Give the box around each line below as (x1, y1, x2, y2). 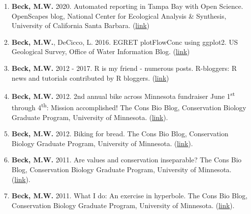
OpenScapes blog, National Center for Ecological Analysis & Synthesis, (11, 10, 226, 21)
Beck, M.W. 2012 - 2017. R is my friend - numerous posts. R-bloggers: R (11, 62, 237, 73)
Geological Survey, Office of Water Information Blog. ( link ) (11, 46, 190, 57)
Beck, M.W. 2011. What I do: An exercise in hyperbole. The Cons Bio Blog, (11, 190, 248, 201)
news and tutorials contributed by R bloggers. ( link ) (11, 72, 169, 83)
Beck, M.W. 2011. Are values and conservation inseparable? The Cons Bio (11, 154, 242, 165)
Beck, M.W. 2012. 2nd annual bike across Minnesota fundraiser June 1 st (11, 90, 235, 101)
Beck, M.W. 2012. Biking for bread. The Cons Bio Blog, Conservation (11, 128, 229, 139)
